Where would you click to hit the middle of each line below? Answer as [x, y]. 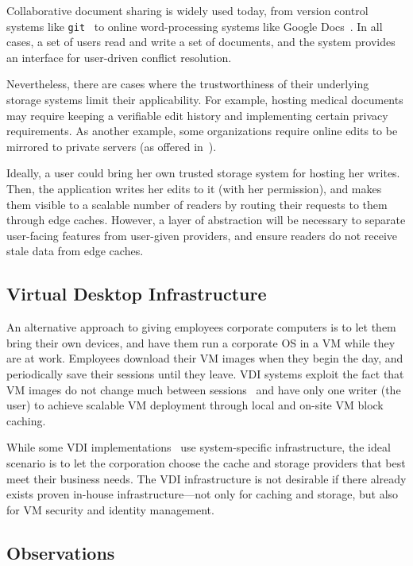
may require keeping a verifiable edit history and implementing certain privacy [197, 115]
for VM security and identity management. [110, 509]
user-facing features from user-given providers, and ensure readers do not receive [202, 235]
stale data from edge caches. [75, 251]
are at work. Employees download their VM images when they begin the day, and [205, 358]
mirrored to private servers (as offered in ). [112, 146]
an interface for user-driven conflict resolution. [119, 57]
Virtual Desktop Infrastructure [137, 294]
